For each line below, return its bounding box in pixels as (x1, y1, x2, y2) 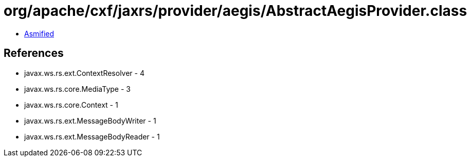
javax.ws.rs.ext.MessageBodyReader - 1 (24, 132, 160, 141)
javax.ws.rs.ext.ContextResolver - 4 (24, 68, 144, 77)
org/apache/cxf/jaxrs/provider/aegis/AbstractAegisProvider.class (4, 2, 467, 19)
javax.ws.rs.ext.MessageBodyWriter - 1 (24, 116, 156, 125)
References (4, 47, 64, 60)
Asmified (24, 29, 55, 38)
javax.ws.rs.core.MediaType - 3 (24, 84, 131, 93)
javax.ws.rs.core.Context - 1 (24, 100, 118, 109)
